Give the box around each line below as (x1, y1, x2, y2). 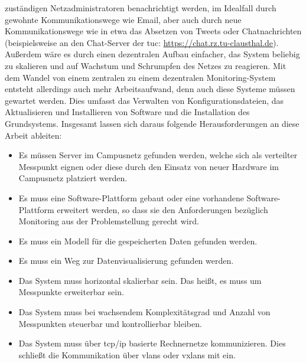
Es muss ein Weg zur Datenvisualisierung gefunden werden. (18, 254, 234, 267)
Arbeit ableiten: (5, 129, 62, 141)
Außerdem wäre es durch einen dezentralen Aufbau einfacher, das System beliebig (5, 48, 300, 60)
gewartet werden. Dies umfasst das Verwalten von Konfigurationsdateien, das (5, 94, 284, 106)
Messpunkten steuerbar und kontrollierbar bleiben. (18, 317, 202, 329)
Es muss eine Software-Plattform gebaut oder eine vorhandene (18, 191, 244, 204)
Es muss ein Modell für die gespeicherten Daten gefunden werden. (18, 234, 258, 247)
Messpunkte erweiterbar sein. (18, 286, 124, 298)
